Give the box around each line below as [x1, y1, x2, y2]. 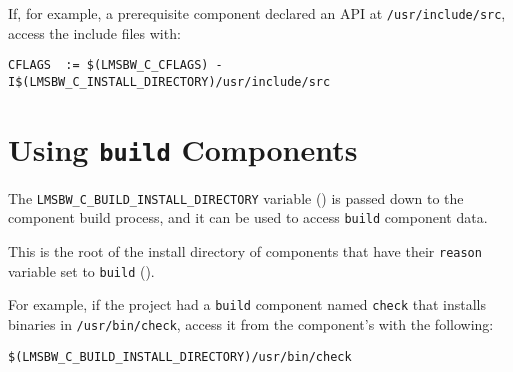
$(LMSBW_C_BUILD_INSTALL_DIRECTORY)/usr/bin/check [8, 349, 352, 364]
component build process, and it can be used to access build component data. [8, 207, 488, 228]
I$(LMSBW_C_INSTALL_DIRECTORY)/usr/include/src [8, 74, 331, 89]
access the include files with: [8, 22, 181, 43]
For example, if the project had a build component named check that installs [8, 294, 487, 315]
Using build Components [8, 128, 358, 169]
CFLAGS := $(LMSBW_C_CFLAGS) [8, 58, 209, 73]
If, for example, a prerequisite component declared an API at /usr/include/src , [8, 3, 506, 23]
